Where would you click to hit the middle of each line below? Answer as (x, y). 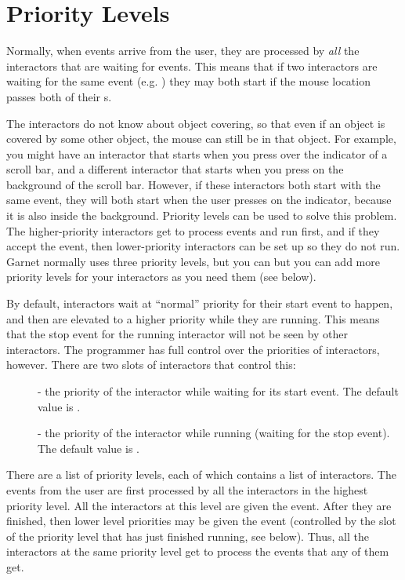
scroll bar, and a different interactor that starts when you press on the (175, 169)
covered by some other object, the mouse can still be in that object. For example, (201, 139)
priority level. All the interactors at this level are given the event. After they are (199, 505)
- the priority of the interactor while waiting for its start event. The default (218, 391)
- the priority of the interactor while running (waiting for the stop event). (214, 433)
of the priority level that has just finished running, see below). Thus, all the (188, 536)
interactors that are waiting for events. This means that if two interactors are (192, 66)
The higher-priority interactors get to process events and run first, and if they (193, 230)
